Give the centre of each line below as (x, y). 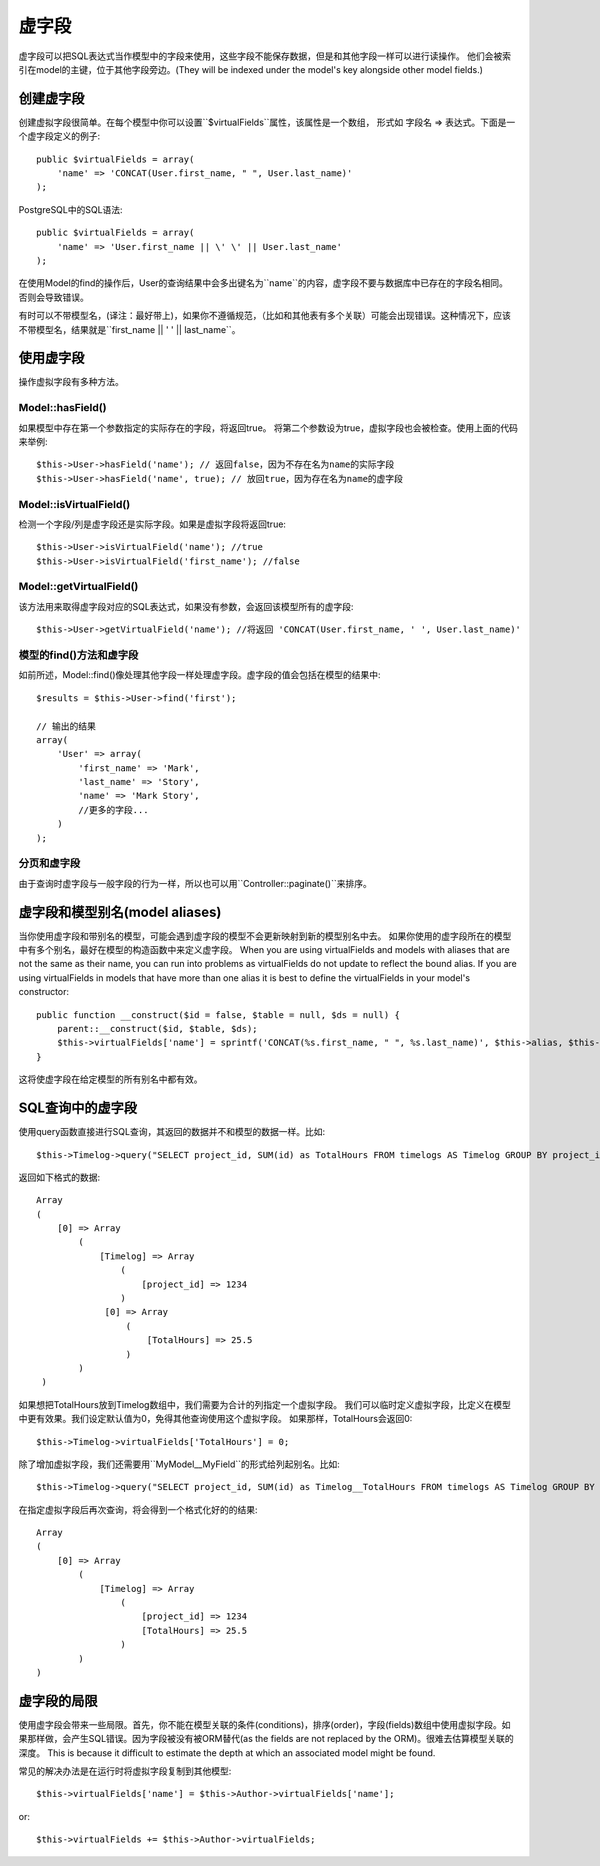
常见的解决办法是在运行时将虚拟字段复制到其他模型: (125, 1771)
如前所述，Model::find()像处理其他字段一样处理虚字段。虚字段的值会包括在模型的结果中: (199, 675)
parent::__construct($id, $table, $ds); (157, 1029)
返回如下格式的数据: (59, 1177)
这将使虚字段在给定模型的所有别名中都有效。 (110, 1079)
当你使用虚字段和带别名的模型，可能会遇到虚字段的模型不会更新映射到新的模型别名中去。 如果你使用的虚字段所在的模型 (265, 936)
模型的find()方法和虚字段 (78, 655)
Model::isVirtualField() (74, 504)
